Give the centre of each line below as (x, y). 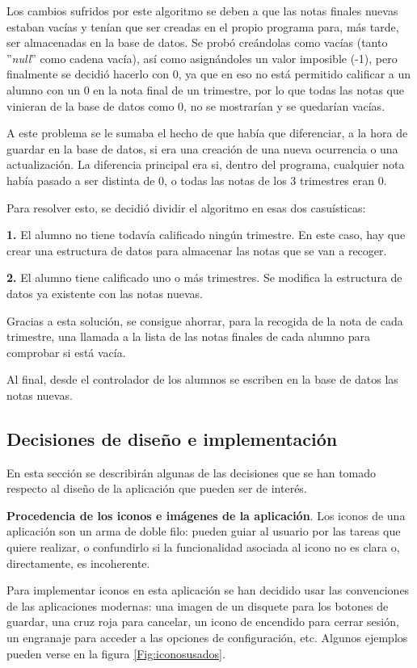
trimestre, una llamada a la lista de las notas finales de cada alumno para (189, 336)
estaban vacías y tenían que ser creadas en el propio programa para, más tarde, (203, 26)
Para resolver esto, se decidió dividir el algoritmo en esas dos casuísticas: (186, 207)
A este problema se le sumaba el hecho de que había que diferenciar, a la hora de (207, 133)
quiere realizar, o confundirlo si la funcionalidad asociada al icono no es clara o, (203, 547)
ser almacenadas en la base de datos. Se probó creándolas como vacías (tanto (197, 42)
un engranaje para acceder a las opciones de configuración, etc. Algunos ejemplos (207, 638)
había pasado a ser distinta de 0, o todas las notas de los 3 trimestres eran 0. (197, 180)
